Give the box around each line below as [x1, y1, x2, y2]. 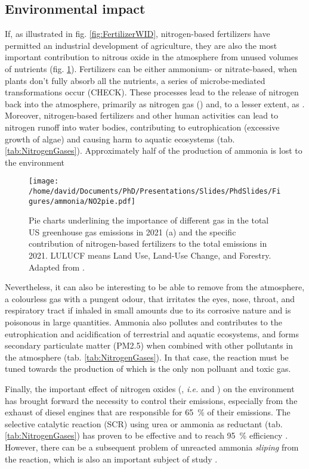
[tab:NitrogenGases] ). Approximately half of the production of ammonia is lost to [5, 144, 302, 157]
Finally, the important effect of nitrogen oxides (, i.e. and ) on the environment [5, 383, 295, 395]
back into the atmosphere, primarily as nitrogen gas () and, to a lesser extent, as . [5, 97, 305, 110]
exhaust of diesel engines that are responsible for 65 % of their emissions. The [5, 406, 291, 418]
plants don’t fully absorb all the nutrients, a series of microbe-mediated [5, 74, 265, 86]
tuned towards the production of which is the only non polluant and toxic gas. [5, 362, 291, 375]
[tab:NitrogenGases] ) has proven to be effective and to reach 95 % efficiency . [5, 429, 288, 442]
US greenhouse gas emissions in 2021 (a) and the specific [29, 225, 236, 238]
